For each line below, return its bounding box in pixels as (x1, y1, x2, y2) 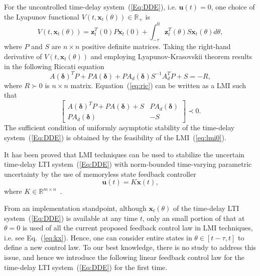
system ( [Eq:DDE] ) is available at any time (4, 212, 138, 223)
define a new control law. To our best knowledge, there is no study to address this (4, 242, 256, 252)
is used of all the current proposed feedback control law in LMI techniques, (22, 222, 253, 233)
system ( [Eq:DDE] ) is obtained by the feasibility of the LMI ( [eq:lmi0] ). (4, 132, 226, 142)
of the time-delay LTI (173, 202, 239, 213)
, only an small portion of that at (142, 212, 245, 223)
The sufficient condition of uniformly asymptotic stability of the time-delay (4, 122, 235, 133)
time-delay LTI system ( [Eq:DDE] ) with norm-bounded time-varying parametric (4, 159, 252, 169)
